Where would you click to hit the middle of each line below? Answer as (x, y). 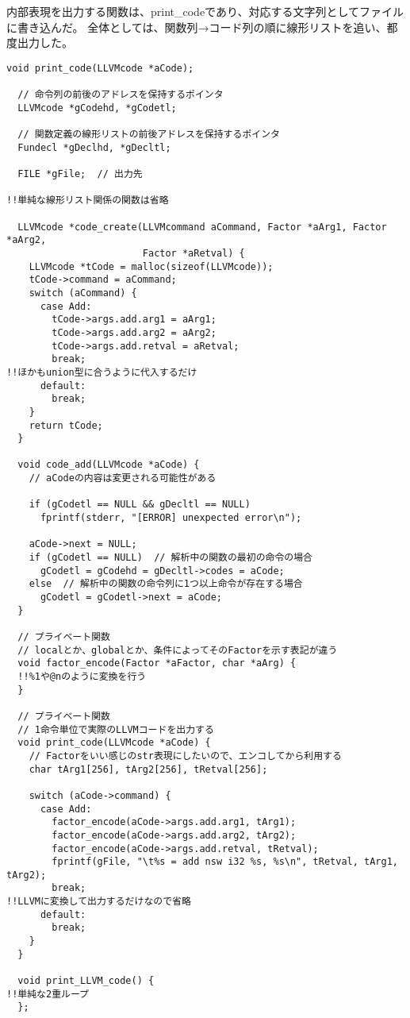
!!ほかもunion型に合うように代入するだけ (102, 372)
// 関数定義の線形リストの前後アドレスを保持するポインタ (149, 135)
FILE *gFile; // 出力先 (80, 174)
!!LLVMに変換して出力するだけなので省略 (99, 902)
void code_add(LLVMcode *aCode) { (109, 465)
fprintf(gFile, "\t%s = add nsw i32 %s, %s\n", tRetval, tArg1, (225, 862)
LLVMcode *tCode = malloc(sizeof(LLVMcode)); (151, 266)
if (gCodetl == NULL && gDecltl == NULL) (140, 505)
